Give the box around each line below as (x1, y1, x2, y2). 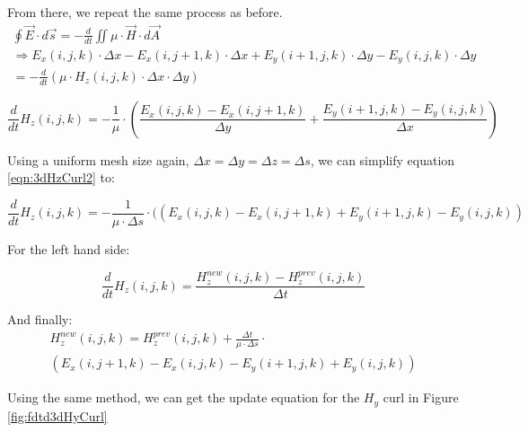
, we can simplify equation (310, 150, 455, 169)
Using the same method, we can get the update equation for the (7, 388, 360, 407)
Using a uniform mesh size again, (7, 150, 189, 169)
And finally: (7, 310, 73, 329)
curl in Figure (383, 388, 459, 407)
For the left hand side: (7, 239, 130, 258)
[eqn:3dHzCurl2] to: (7, 168, 115, 187)
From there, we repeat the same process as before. (7, 3, 283, 21)
